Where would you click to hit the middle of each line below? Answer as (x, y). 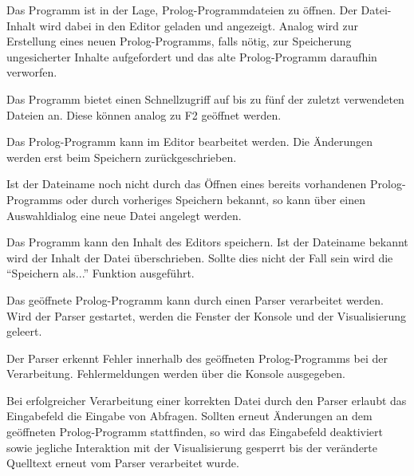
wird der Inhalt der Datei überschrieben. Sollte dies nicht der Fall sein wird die (200, 257)
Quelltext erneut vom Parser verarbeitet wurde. (123, 463)
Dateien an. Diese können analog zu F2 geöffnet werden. (144, 114)
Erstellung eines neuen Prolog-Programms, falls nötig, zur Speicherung (179, 41)
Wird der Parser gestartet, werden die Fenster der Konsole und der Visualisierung (206, 315)
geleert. (24, 331)
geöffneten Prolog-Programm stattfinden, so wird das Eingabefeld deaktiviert (195, 432)
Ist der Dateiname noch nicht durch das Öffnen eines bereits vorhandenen (187, 184)
